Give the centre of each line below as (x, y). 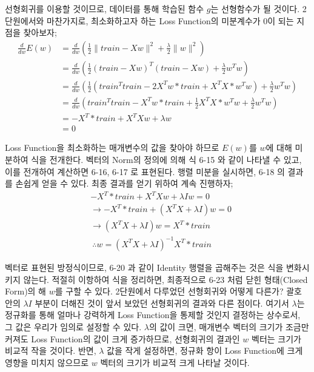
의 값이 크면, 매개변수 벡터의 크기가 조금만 (229, 326)
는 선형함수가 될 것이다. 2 (259, 8)
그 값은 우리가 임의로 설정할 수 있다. (73, 326)
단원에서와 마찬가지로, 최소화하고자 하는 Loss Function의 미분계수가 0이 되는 (149, 20)
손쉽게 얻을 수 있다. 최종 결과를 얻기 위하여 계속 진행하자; (124, 183)
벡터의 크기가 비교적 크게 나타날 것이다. (175, 362)
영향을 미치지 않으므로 (47, 362)
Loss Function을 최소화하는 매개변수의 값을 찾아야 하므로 (112, 148)
